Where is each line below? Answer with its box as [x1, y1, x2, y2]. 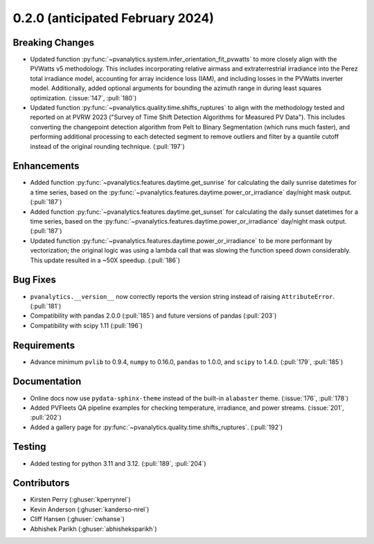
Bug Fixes [12, 274, 57, 286]
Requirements [12, 339, 75, 351]
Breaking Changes [12, 37, 95, 48]
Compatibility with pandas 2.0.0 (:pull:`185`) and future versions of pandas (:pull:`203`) [30, 311, 277, 320]
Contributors [12, 478, 70, 489]
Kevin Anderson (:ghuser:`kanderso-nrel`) [30, 505, 150, 514]
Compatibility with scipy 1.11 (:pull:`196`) [30, 321, 143, 329]
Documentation [12, 376, 82, 388]
